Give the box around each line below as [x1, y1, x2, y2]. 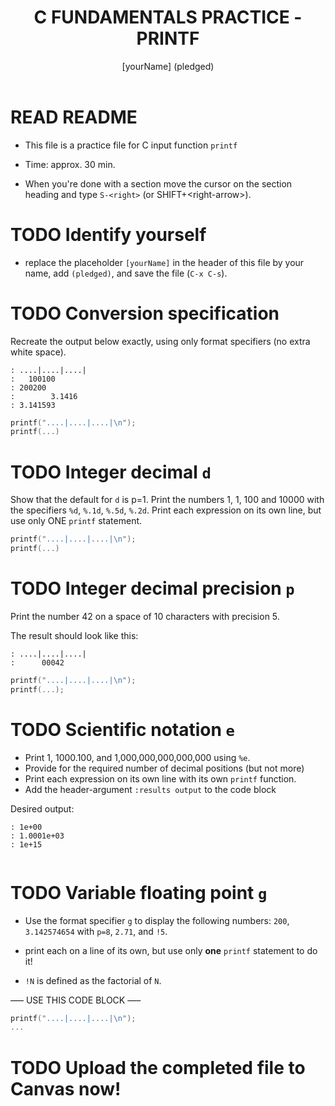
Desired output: [10, 802, 75, 815]
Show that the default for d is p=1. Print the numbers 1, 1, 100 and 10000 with [10, 494, 325, 506]
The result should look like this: [10, 629, 139, 641]
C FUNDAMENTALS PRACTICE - [33, 6, 303, 29]
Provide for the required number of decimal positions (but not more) [24, 762, 305, 774]
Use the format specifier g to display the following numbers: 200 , [24, 914, 290, 926]
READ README [10, 106, 138, 128]
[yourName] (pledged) [121, 60, 215, 72]
